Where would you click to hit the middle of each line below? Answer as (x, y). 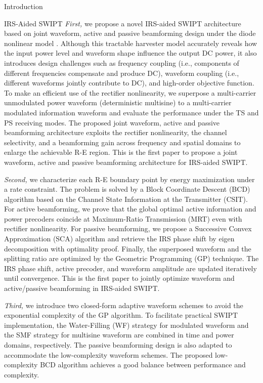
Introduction (24, 6)
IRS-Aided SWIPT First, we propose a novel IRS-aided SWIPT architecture (123, 23)
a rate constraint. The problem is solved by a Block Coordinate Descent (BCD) (127, 189)
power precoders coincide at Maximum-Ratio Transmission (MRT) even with (123, 218)
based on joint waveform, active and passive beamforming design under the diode (130, 33)
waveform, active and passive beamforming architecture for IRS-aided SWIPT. (126, 162)
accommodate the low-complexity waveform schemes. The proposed (108, 354)
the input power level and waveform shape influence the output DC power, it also (130, 53)
